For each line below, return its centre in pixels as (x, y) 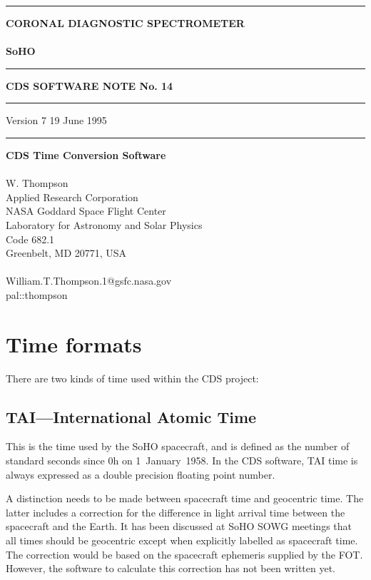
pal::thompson (37, 294)
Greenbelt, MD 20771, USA (66, 253)
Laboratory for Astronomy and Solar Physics (104, 224)
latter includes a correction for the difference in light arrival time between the (176, 512)
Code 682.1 (30, 239)
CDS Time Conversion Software (86, 154)
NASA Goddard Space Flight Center (86, 211)
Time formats (74, 344)
